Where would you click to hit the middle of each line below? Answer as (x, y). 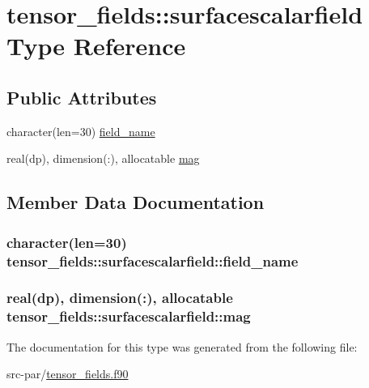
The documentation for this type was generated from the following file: (182, 346)
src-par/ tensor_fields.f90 (68, 374)
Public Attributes (82, 97)
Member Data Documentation (136, 202)
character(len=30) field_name (81, 131)
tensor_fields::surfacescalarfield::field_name (153, 260)
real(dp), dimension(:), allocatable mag (103, 158)
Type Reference (96, 46)
